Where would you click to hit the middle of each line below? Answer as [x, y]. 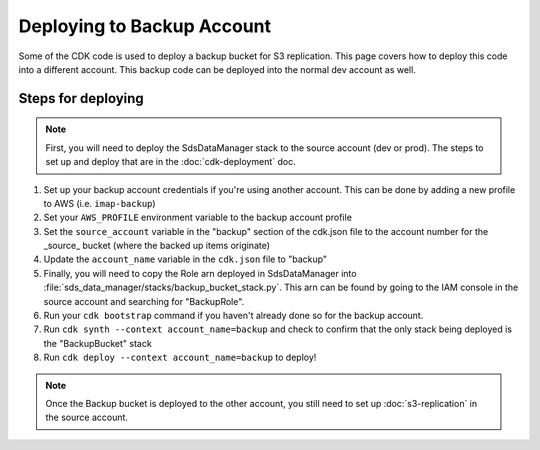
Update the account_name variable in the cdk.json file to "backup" [185, 259]
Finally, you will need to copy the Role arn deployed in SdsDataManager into [200, 273]
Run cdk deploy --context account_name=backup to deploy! [180, 357]
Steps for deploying [81, 98]
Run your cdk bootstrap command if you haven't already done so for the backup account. [233, 316]
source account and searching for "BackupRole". [144, 301]
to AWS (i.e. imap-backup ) [99, 203]
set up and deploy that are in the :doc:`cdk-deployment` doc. [170, 162]
